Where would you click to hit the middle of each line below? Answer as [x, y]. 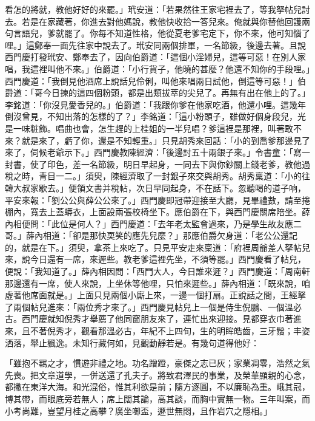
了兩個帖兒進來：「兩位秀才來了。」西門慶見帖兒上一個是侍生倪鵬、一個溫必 [153, 306]
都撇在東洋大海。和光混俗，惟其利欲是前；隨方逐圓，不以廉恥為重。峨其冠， [157, 387]
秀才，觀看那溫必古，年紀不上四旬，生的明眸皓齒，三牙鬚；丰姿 [183, 331]
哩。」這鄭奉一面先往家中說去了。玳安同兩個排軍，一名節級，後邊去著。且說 [155, 45]
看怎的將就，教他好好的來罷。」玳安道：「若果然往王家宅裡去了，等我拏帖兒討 [157, 9]
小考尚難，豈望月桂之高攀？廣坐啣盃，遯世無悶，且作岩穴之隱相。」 [138, 410]
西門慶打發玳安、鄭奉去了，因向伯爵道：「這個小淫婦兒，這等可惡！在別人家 [155, 57]
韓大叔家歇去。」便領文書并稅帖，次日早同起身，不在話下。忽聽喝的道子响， [155, 187]
